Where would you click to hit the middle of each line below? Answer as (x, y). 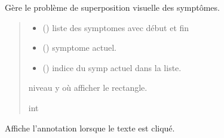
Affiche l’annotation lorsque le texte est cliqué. (90, 128)
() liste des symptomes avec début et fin (116, 27)
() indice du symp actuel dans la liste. (112, 67)
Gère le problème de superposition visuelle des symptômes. (112, 7)
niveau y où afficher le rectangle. (88, 88)
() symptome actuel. (79, 47)
